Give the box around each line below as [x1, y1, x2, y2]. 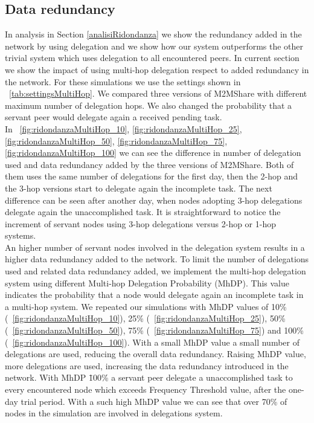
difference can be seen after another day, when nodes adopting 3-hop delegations [5, 193, 303, 206]
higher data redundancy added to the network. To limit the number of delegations [5, 253, 309, 265]
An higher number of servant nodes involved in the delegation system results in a [5, 241, 305, 253]
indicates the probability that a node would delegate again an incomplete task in [5, 288, 304, 301]
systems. [5, 229, 36, 242]
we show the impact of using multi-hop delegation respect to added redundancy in [5, 63, 309, 76]
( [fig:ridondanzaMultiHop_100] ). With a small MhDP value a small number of [5, 335, 300, 348]
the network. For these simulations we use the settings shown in [5, 75, 241, 88]
